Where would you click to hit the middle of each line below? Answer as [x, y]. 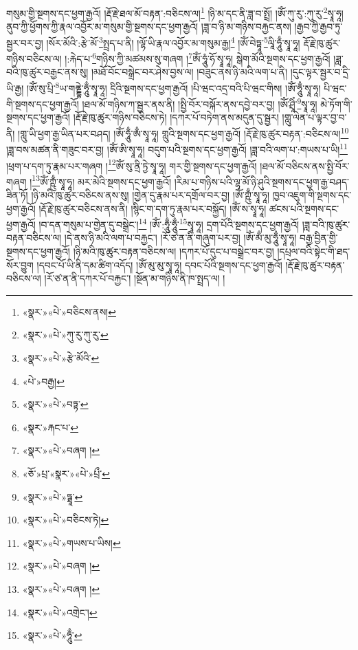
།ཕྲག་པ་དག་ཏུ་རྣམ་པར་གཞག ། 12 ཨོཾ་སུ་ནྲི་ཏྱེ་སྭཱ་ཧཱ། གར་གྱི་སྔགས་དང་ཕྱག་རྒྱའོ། [132, 164]
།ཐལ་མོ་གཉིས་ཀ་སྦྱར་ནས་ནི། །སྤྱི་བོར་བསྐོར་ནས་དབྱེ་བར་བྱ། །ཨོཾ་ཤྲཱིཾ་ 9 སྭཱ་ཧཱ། [200, 103]
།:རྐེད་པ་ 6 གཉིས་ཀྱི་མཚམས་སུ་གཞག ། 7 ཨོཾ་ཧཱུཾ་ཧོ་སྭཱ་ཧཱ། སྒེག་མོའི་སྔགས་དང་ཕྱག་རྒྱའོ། [198, 57]
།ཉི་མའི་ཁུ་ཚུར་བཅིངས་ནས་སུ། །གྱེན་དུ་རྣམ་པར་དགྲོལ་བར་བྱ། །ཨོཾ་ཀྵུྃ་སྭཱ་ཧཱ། [150, 195]
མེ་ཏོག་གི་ [336, 104]
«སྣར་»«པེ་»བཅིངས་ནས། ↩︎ [69, 311]
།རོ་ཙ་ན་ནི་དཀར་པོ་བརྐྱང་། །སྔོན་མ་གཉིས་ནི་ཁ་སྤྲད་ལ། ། [135, 278]
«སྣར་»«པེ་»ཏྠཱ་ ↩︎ [53, 496]
